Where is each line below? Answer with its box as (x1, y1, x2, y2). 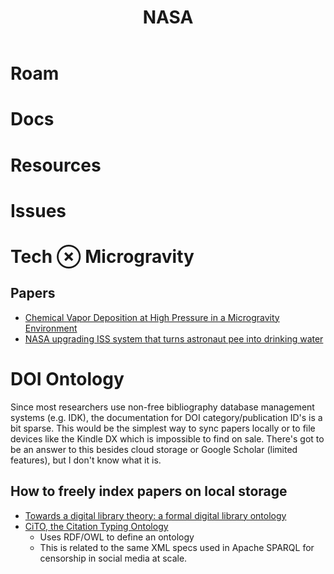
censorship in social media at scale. (39, 552, 188, 564)
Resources (10, 154, 102, 176)
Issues (10, 199, 67, 222)
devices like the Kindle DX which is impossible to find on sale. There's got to (10, 432, 325, 445)
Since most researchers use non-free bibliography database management (10, 401, 315, 413)
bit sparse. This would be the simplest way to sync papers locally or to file (10, 422, 316, 434)
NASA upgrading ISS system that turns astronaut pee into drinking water (24, 332, 324, 345)
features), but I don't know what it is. (10, 454, 162, 466)
